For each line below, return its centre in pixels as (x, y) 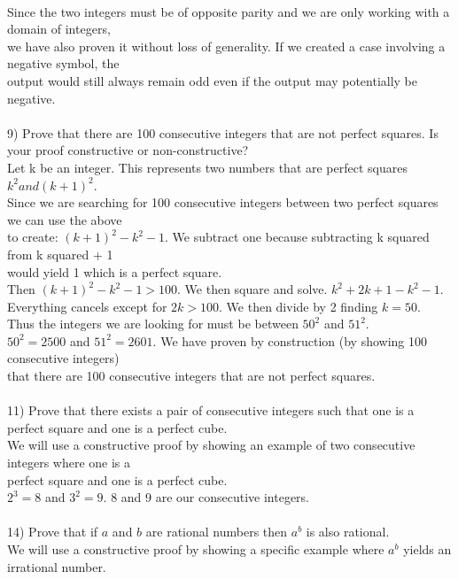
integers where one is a (69, 463)
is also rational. (348, 532)
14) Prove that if (53, 532)
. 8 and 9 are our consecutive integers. (206, 497)
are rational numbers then (217, 532)
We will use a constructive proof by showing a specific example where (196, 549)
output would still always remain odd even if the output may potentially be (213, 80)
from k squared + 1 (60, 254)
